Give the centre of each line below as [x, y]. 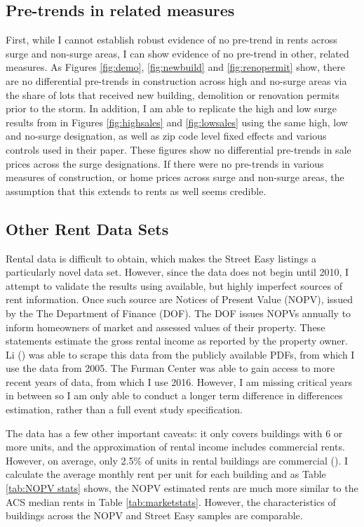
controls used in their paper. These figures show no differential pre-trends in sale [178, 149]
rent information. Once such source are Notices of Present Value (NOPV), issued [179, 299]
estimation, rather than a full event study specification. [124, 409]
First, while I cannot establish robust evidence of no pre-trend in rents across [171, 40]
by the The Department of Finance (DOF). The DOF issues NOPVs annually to [178, 313]
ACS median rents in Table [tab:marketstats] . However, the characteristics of [171, 501]
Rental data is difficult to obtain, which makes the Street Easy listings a [161, 258]
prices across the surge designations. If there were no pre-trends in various [165, 163]
